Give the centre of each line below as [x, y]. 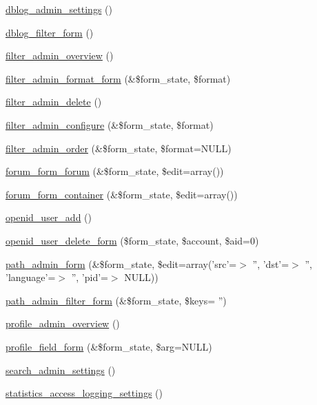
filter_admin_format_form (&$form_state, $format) [118, 78]
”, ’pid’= [90, 277]
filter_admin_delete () [54, 102]
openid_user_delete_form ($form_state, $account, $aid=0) [132, 240]
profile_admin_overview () [63, 323]
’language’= [31, 277]
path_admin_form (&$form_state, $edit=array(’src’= [121, 263]
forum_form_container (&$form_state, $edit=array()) [122, 194]
